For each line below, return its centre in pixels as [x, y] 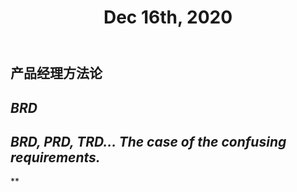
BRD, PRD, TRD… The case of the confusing [148, 141]
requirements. [55, 157]
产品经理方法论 [56, 73]
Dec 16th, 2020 [168, 17]
